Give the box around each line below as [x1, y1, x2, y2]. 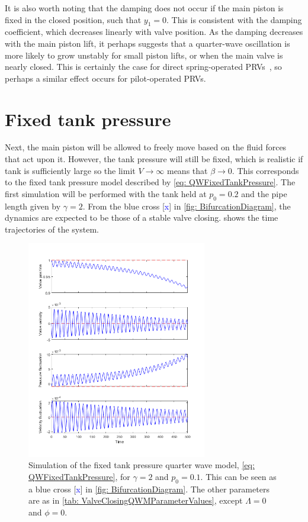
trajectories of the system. [5, 223, 99, 235]
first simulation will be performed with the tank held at [5, 187, 207, 199]
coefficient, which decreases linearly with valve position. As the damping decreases [5, 25, 303, 38]
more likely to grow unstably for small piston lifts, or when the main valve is [5, 49, 283, 61]
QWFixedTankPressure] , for [28, 471, 130, 483]
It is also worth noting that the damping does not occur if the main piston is [5, 2, 284, 14]
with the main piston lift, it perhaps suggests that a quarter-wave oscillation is [5, 37, 290, 49]
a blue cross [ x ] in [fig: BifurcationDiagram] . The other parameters [28, 482, 269, 495]
